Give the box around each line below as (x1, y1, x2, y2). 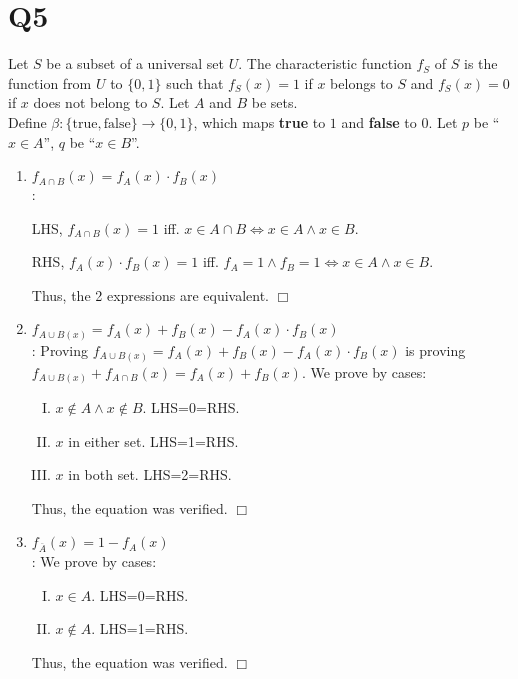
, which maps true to (193, 111, 326, 132)
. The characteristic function (238, 53, 412, 74)
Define (8, 111, 47, 132)
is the (464, 53, 498, 74)
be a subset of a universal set (46, 53, 224, 74)
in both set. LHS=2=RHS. (68, 464, 232, 485)
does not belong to (33, 92, 148, 113)
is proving (405, 339, 466, 360)
